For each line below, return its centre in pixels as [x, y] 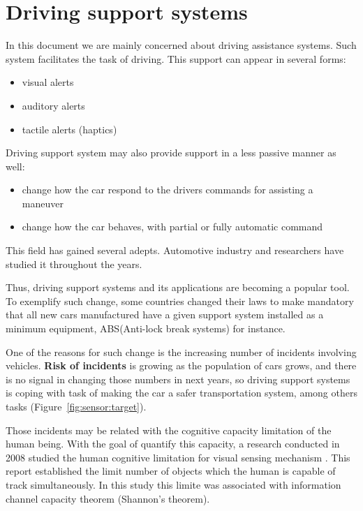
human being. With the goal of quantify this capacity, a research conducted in [173, 444]
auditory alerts [53, 105]
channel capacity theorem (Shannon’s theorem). [108, 498]
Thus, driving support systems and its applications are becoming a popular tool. [178, 287]
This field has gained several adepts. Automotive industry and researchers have [175, 250]
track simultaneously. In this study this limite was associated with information [173, 484]
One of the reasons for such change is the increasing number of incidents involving [181, 351]
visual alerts [48, 82]
